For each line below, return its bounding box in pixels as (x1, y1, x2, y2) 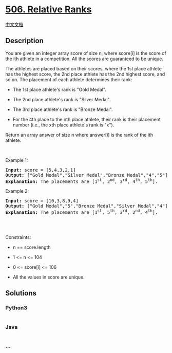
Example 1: (5, 157, 28, 163)
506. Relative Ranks (5, 4, 92, 15)
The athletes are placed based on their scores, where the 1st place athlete (5, 65, 162, 71)
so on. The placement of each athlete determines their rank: (5, 76, 132, 83)
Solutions (5, 289, 37, 298)
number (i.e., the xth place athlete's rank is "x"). (12, 122, 114, 128)
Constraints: (5, 234, 31, 240)
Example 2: (5, 188, 29, 194)
